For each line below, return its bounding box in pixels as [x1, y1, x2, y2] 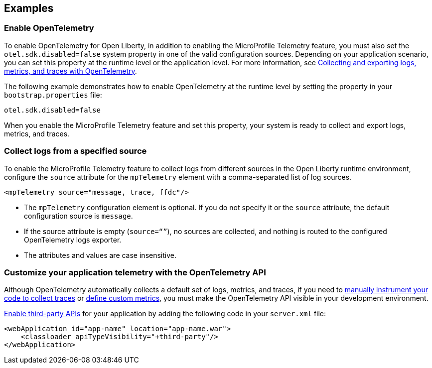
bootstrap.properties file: [4, 90, 102, 99]
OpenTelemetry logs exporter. [24, 235, 122, 244]
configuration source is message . [24, 211, 133, 220]
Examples [4, 2, 54, 14]
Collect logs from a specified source [4, 146, 147, 156]
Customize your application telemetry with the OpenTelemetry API [4, 267, 266, 277]
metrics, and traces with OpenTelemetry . [4, 66, 137, 75]
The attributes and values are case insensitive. [24, 250, 176, 259]
